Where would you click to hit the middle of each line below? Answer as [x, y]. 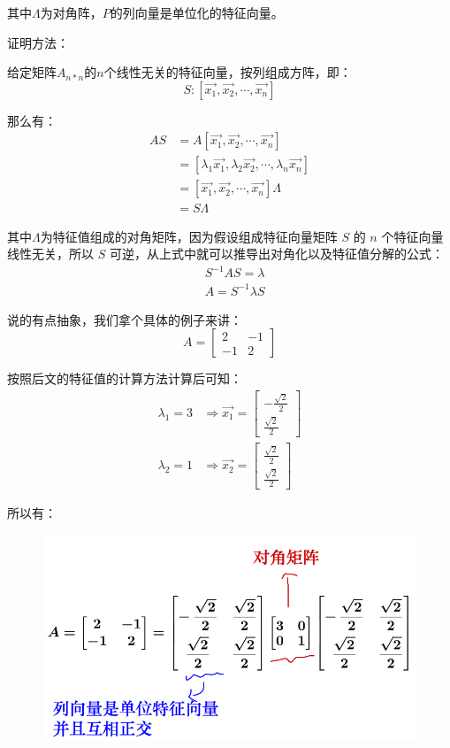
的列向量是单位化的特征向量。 [197, 12]
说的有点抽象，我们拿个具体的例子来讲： [125, 319]
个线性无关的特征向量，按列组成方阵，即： [228, 72]
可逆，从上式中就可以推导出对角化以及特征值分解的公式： [276, 254]
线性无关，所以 [50, 254]
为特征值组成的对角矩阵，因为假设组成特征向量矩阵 [189, 236]
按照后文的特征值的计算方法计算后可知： [125, 378]
